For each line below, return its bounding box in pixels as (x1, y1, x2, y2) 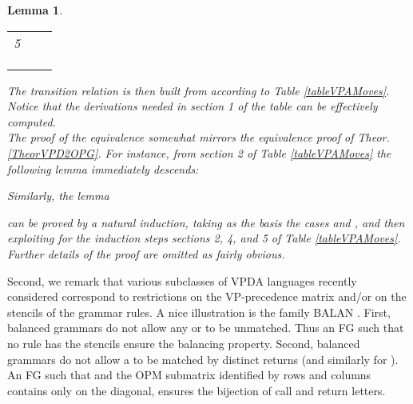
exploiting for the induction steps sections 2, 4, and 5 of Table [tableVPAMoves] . (7, 230, 401, 246)
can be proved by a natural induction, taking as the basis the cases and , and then (7, 214, 405, 230)
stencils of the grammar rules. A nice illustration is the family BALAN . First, (7, 303, 391, 320)
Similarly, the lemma (7, 187, 109, 204)
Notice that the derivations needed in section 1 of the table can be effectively (7, 98, 378, 114)
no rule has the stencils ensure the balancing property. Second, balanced (7, 334, 360, 351)
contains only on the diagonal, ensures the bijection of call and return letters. (7, 382, 386, 398)
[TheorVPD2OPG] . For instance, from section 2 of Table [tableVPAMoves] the (7, 144, 391, 161)
